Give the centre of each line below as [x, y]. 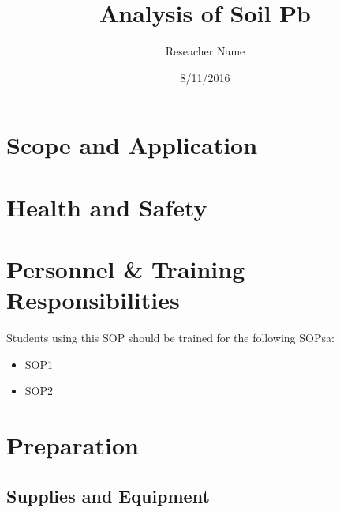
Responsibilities [93, 300]
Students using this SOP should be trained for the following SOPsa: [170, 338]
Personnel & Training [126, 269]
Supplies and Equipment [108, 495]
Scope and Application [132, 145]
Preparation [73, 445]
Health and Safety [107, 207]
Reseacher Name [205, 51]
